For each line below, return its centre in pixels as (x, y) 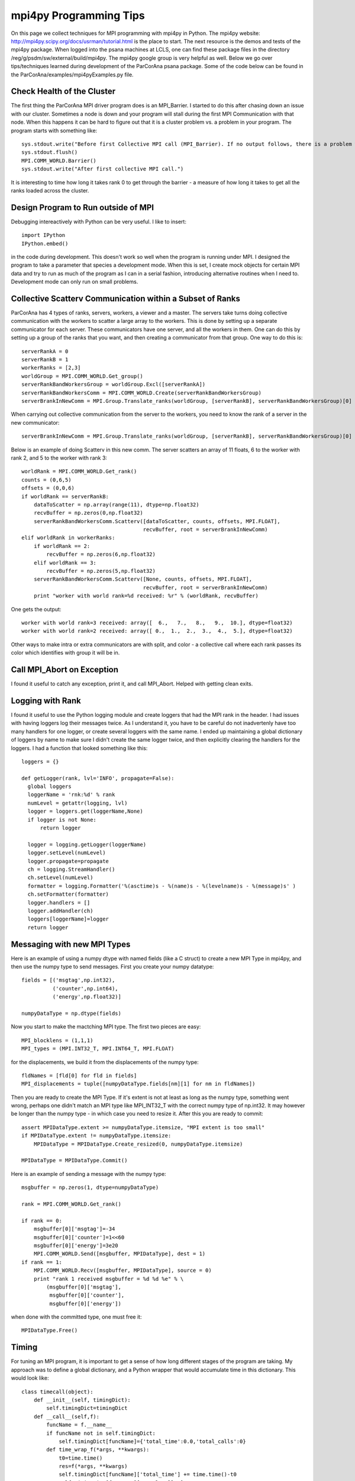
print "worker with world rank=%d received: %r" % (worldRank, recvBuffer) (146, 596)
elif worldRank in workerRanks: (68, 538)
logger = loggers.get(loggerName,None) (85, 811)
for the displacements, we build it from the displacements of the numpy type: (105, 1062)
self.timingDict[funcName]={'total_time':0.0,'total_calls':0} (152, 1441)
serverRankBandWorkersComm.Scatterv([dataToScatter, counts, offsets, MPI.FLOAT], (157, 521)
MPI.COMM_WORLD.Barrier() (59, 161)
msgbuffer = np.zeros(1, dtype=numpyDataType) (90, 1187)
